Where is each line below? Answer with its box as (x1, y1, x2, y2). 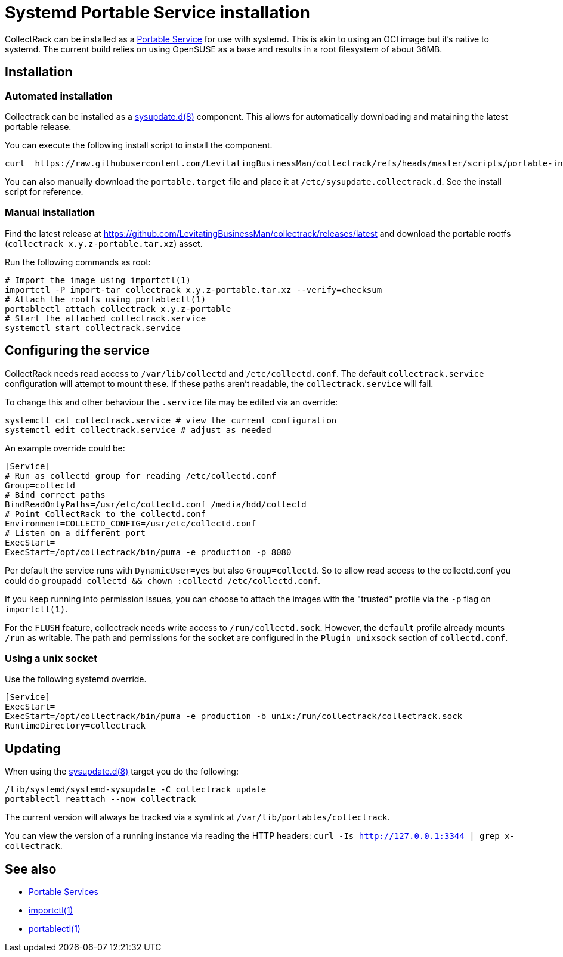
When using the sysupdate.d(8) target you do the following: (5, 766, 239, 777)
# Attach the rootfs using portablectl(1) (5, 294, 206, 304)
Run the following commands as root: (5, 256, 151, 267)
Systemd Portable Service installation (5, 2, 310, 23)
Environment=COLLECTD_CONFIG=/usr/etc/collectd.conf (5, 518, 256, 528)
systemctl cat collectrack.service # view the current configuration (5, 415, 337, 425)
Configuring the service (5, 343, 150, 358)
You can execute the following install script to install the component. (5, 140, 273, 150)
